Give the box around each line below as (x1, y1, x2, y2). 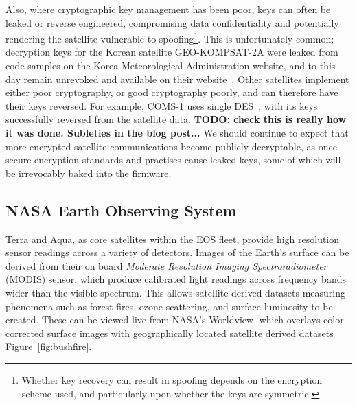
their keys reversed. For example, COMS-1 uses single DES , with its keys (5, 98, 318, 113)
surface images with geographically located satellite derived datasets (47, 325, 334, 340)
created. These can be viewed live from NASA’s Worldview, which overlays (5, 312, 321, 327)
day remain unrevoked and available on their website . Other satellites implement (5, 71, 349, 86)
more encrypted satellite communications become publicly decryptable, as (5, 139, 316, 153)
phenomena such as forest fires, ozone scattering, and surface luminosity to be (5, 299, 333, 313)
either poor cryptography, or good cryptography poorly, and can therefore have (5, 85, 338, 100)
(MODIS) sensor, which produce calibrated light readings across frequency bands (5, 272, 346, 286)
